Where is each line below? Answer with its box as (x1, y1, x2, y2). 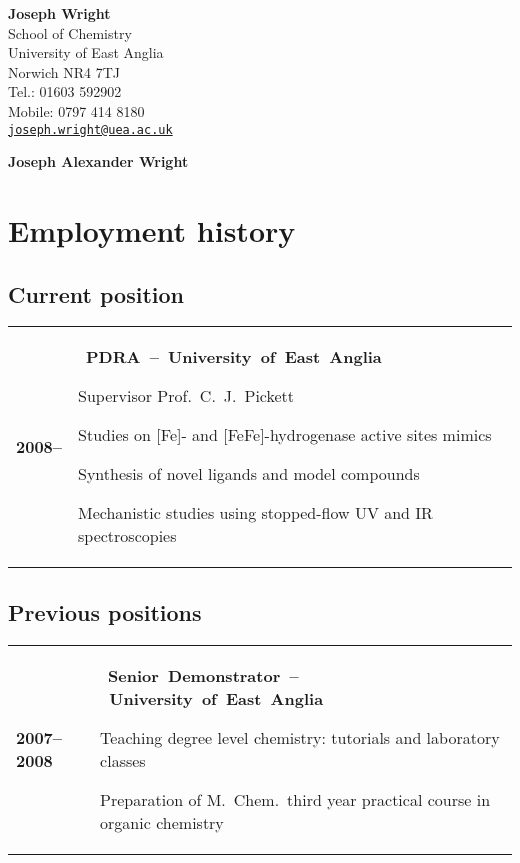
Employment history (8, 210, 296, 250)
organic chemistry (100, 810, 224, 834)
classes (100, 748, 146, 772)
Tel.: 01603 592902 (8, 81, 122, 102)
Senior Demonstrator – (108, 663, 299, 687)
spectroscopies (78, 524, 177, 548)
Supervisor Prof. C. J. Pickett (78, 384, 295, 408)
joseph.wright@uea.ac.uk (8, 122, 173, 137)
